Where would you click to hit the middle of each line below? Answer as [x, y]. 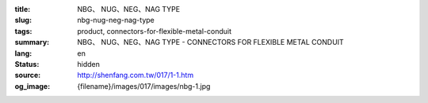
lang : [23, 53]
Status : [27, 64]
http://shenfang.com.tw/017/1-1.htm [136, 75]
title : [23, 9]
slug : [23, 20]
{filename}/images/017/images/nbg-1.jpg [144, 86]
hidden [89, 64]
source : [28, 75]
